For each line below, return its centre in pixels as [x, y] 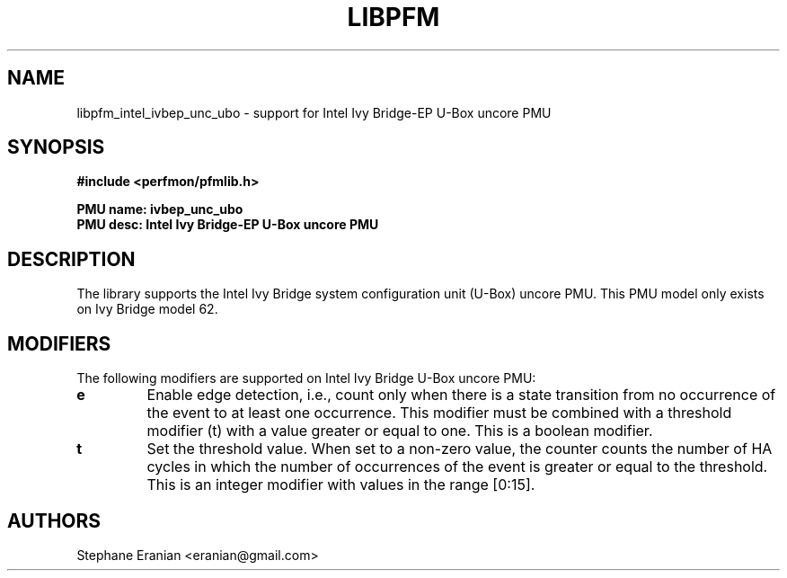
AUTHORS [54, 520]
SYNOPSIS [56, 147]
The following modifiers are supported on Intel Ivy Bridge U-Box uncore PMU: [306, 378]
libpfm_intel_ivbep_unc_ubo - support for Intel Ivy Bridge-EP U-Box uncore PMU [314, 112]
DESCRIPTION [71, 259]
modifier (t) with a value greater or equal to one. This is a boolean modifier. [400, 431]
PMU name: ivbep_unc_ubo [160, 209]
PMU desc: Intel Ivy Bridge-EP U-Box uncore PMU [228, 225]
